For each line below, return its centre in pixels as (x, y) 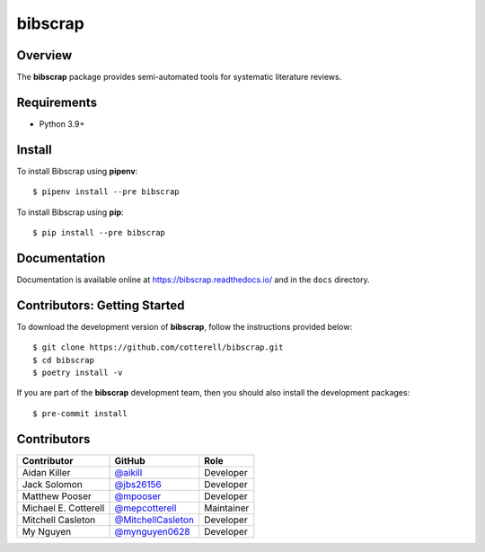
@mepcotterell (145, 508)
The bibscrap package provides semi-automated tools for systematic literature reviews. (179, 77)
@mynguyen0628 (152, 531)
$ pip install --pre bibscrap (99, 233)
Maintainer (226, 508)
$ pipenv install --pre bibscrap (106, 192)
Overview (44, 55)
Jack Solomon (52, 484)
